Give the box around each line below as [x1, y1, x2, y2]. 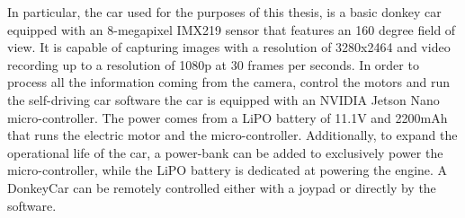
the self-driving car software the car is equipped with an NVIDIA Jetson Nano [7, 90, 440, 109]
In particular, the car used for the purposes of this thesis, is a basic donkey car [7, 3, 442, 21]
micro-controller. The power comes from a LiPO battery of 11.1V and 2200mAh [7, 108, 448, 126]
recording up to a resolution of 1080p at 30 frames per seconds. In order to [7, 55, 419, 74]
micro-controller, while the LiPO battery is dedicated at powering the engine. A [7, 161, 448, 179]
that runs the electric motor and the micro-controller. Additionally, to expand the [7, 126, 458, 144]
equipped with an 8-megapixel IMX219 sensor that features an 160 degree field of [7, 20, 456, 39]
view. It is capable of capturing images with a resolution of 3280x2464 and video [7, 38, 451, 57]
